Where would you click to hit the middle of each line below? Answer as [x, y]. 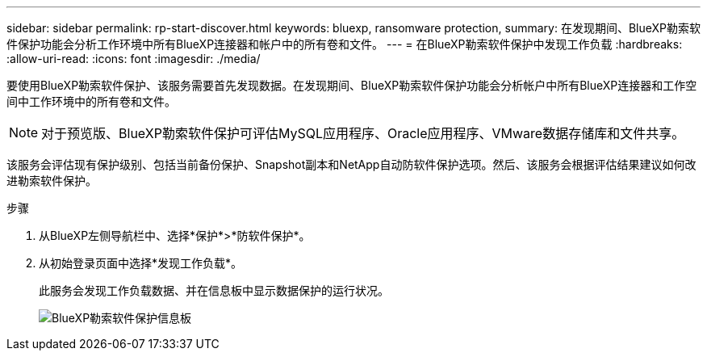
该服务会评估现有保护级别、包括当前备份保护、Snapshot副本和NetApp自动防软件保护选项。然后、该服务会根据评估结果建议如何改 [351, 164]
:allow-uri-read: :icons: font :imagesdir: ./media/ [134, 59]
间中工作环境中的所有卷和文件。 [91, 101]
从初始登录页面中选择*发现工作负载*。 [141, 263]
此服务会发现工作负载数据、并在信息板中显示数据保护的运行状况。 [214, 290]
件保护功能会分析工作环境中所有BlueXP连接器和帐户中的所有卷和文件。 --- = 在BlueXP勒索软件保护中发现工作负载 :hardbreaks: [345, 44]
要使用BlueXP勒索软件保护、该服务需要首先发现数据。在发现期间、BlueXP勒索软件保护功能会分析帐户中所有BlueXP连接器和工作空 [352, 85]
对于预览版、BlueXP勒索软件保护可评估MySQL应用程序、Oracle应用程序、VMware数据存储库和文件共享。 [363, 133]
